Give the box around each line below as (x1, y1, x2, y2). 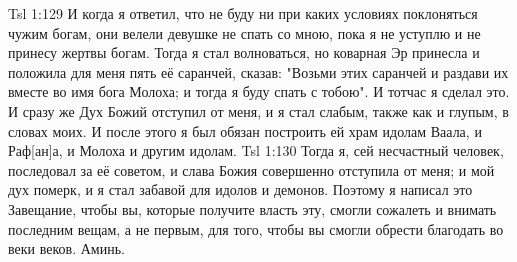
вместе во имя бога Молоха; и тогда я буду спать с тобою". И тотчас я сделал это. (8, 81, 510, 102)
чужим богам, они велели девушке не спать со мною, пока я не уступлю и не (8, 22, 481, 43)
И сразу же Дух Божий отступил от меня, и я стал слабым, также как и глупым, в (8, 100, 509, 121)
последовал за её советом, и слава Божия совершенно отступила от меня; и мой (8, 159, 495, 180)
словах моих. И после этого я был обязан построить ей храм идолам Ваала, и (8, 120, 482, 141)
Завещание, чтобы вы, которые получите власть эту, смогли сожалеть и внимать (8, 198, 497, 219)
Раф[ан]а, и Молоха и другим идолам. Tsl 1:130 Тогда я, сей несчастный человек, (8, 140, 504, 161)
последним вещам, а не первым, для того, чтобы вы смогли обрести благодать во (8, 218, 504, 239)
